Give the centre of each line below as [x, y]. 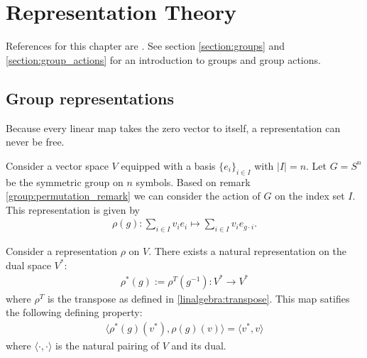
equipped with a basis [168, 165]
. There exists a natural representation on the [248, 251]
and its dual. [199, 346]
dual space [28, 265]
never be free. [35, 142]
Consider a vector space [57, 165]
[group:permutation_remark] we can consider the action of [133, 196]
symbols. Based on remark [193, 181]
